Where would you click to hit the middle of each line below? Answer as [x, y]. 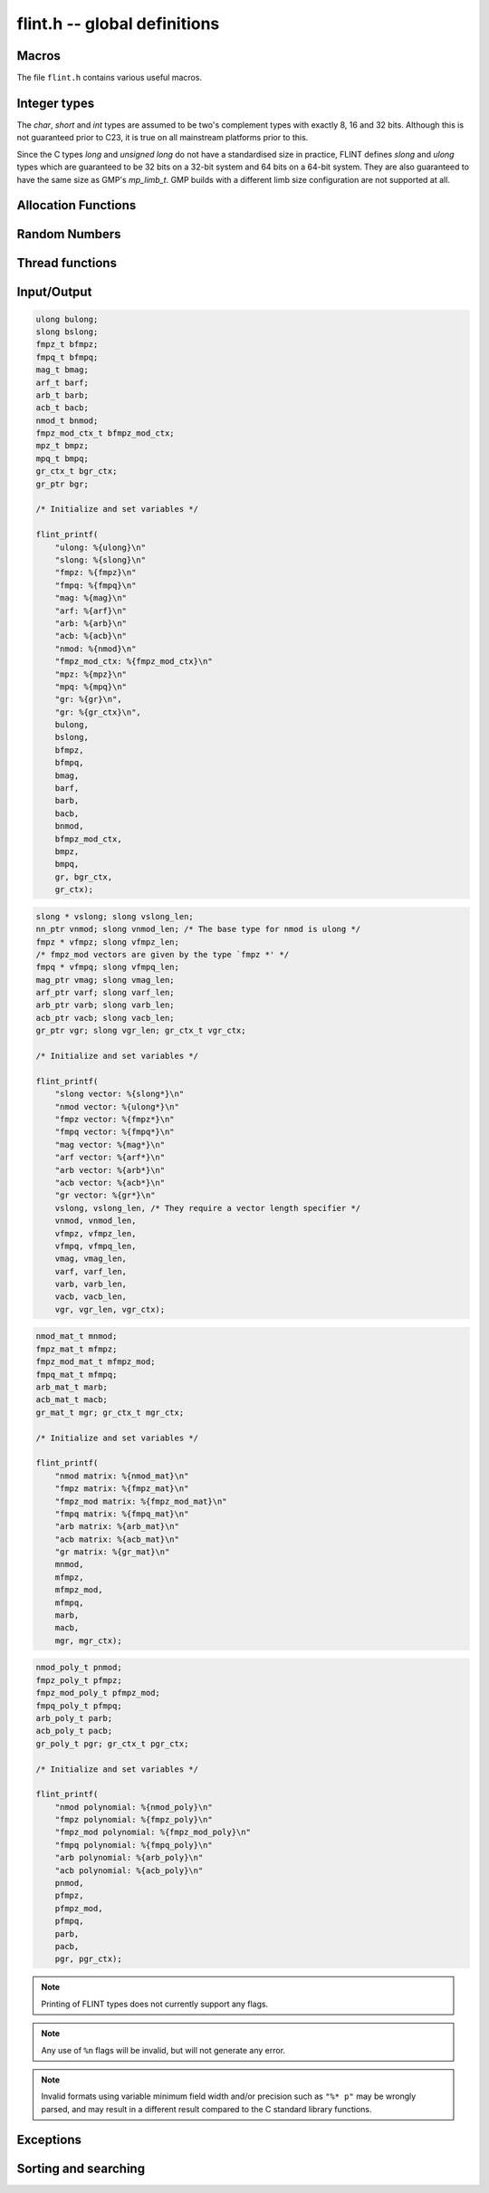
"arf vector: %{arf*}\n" [110, 1158]
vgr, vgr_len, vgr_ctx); [110, 1309]
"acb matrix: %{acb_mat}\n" [117, 1539]
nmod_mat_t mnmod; [77, 1337]
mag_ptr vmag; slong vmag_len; [105, 980]
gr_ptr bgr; [62, 484]
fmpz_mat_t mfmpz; [77, 1349]
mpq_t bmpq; [62, 458]
